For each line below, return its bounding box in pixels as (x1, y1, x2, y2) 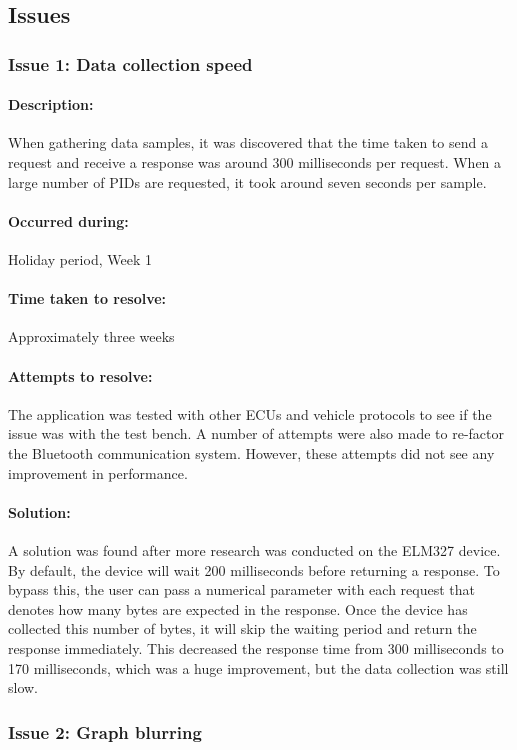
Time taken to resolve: (8, 288, 167, 309)
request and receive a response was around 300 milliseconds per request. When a (8, 152, 502, 173)
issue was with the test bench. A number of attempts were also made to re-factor (8, 423, 504, 444)
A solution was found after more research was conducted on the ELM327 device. (8, 539, 501, 560)
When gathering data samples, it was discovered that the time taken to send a (8, 132, 488, 153)
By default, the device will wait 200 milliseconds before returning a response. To (8, 559, 500, 580)
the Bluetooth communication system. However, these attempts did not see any (8, 442, 495, 463)
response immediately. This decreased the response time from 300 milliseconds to (8, 637, 504, 658)
